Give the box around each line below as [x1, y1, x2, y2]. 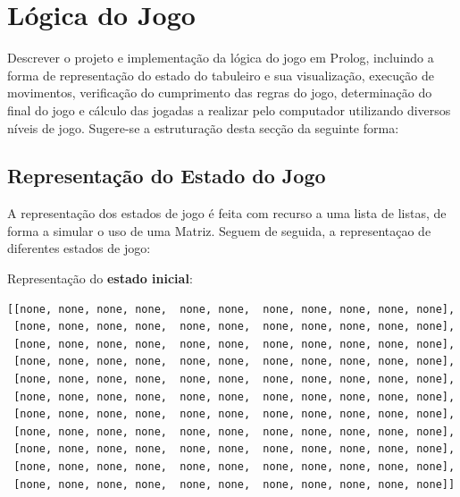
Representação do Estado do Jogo [7, 162, 326, 190]
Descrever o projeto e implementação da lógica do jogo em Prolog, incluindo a [7, 48, 434, 67]
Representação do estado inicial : [7, 269, 193, 288]
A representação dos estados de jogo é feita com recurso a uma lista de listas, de [7, 204, 447, 223]
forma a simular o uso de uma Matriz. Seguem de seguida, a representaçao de [7, 221, 431, 240]
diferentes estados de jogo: [7, 239, 151, 257]
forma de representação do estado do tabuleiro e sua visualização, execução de [7, 65, 434, 84]
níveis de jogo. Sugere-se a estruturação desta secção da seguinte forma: [7, 118, 399, 137]
